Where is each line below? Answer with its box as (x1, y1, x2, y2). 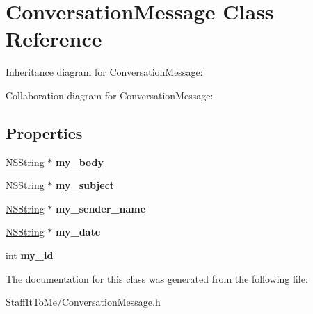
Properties (6, 122, 83, 143)
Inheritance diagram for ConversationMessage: (6, 65, 203, 79)
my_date (56, 224, 101, 239)
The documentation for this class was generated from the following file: (6, 271, 308, 286)
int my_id (6, 248, 54, 263)
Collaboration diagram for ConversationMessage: (6, 88, 214, 102)
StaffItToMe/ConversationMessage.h (6, 295, 161, 309)
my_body (56, 154, 104, 169)
